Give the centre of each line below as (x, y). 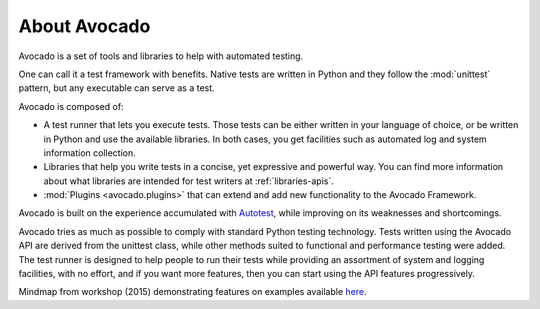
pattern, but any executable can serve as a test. (116, 88)
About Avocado (84, 26)
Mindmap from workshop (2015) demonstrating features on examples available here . (192, 292)
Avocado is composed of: (71, 106)
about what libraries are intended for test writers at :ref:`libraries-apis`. (189, 181)
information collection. (90, 152)
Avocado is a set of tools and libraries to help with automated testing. (161, 56)
